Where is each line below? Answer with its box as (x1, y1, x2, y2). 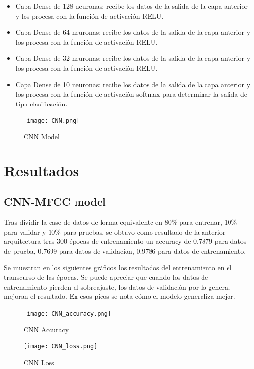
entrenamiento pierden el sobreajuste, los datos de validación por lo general (4, 281, 230, 291)
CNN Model (24, 132, 60, 141)
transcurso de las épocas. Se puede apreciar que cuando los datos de (4, 272, 208, 282)
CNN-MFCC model (4, 194, 106, 209)
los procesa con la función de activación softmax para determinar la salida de (15, 89, 247, 99)
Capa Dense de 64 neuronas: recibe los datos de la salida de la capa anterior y (15, 27, 251, 37)
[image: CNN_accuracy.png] (24, 310, 111, 317)
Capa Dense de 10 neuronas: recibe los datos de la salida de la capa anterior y (15, 79, 251, 89)
